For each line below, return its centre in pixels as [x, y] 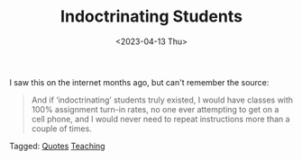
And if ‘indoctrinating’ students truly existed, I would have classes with [162, 100]
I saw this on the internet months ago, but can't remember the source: [139, 82]
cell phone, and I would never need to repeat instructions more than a [160, 119]
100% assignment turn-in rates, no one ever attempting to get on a [155, 109]
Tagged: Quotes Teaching [57, 146]
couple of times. [61, 129]
